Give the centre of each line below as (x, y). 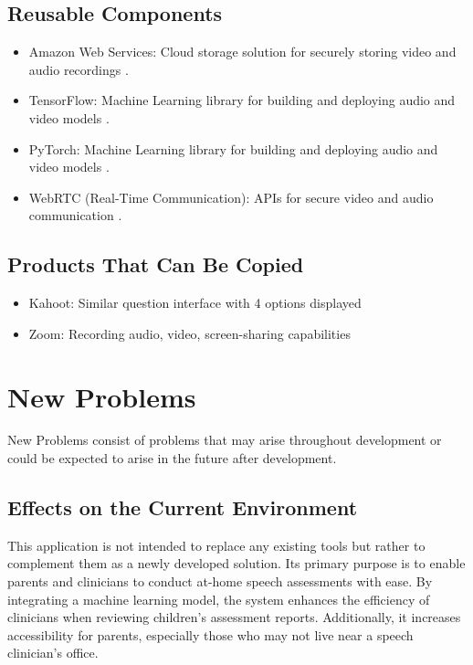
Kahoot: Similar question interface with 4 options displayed (195, 303)
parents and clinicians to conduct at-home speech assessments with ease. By (220, 581)
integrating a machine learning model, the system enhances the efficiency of (219, 599)
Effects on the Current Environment (183, 507)
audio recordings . (79, 69)
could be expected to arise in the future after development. (172, 458)
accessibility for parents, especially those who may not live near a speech (210, 634)
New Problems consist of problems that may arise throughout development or (225, 440)
